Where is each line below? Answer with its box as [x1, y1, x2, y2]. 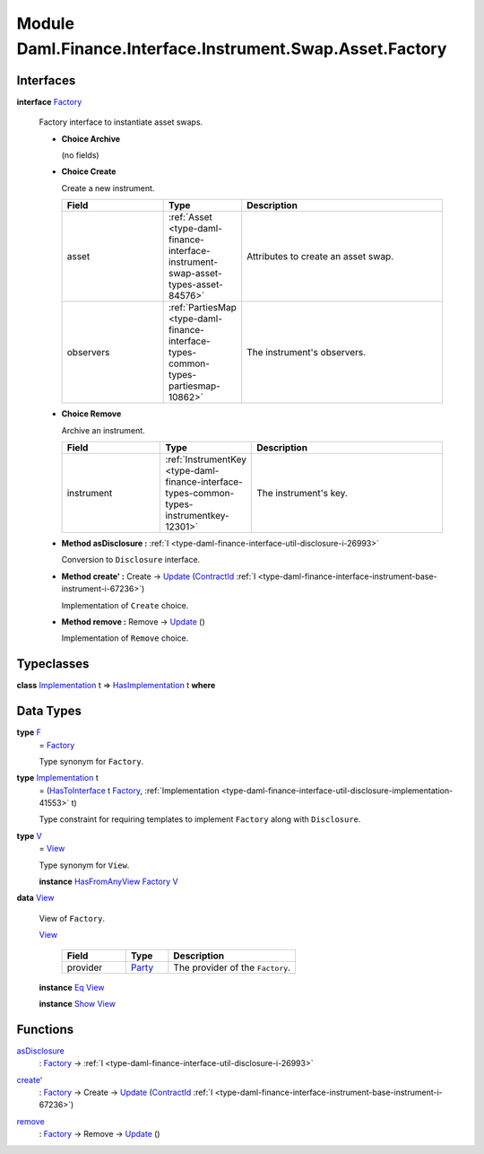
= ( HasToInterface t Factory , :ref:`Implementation [39, 785, 220, 796]
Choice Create [61, 166, 117, 177]
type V [16, 830, 42, 841]
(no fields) [61, 150, 99, 161]
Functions [16, 1021, 74, 1036]
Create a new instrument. [61, 182, 155, 193]
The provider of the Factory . [173, 961, 291, 974]
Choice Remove [61, 408, 122, 419]
